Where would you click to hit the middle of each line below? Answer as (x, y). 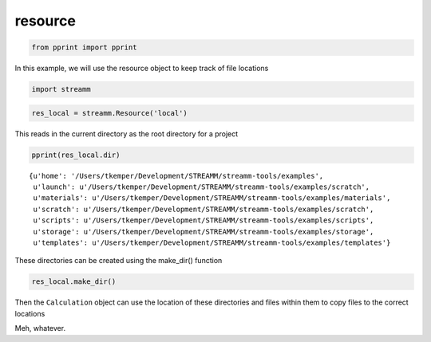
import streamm (61, 89)
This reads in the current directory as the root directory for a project (127, 134)
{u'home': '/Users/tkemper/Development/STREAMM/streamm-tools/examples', (176, 176)
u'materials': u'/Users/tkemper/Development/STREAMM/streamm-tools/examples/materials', (212, 198)
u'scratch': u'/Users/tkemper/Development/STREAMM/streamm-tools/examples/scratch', (204, 209)
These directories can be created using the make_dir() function (119, 261)
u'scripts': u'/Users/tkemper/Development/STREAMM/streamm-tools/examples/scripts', (204, 220)
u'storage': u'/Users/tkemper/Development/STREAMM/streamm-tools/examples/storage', (204, 232)
